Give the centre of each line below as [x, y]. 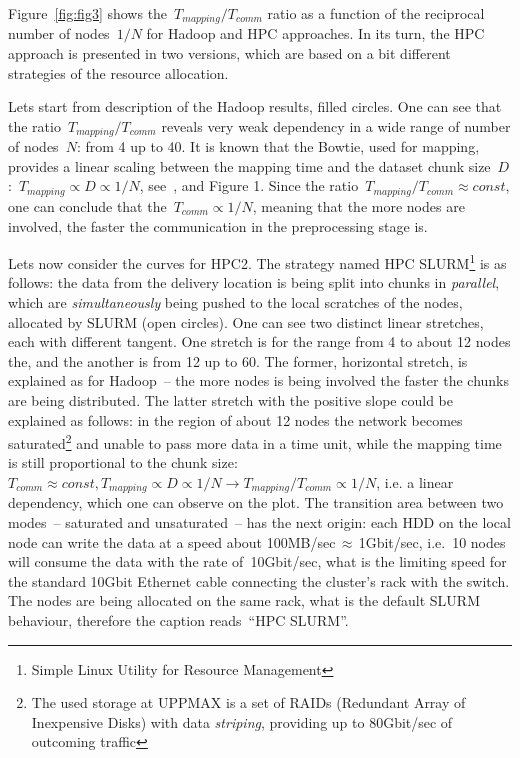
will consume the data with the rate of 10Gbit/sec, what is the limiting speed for [257, 561]
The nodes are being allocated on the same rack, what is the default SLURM [244, 600]
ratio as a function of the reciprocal [376, 13]
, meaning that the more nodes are [358, 205]
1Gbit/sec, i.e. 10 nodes [432, 541]
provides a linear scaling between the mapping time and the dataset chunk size [249, 165]
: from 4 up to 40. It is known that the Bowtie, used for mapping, [278, 146]
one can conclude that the [87, 205]
